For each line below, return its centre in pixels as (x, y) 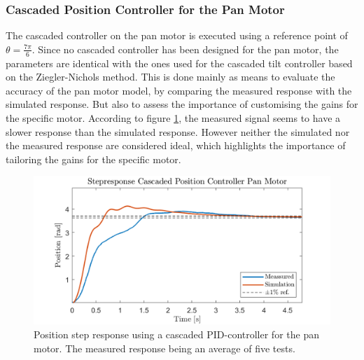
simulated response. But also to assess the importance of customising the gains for (182, 104)
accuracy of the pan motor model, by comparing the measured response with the (179, 90)
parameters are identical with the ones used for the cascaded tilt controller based (179, 63)
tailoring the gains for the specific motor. (93, 159)
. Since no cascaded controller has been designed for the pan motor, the (185, 49)
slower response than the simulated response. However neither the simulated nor (178, 131)
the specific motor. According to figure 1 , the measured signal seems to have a (173, 118)
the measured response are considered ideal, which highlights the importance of (176, 145)
